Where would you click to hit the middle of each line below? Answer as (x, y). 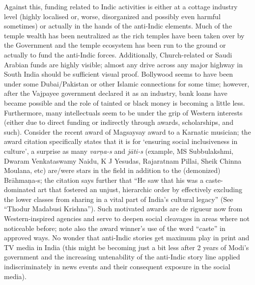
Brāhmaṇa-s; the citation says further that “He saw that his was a (104, 180)
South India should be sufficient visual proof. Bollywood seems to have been (119, 74)
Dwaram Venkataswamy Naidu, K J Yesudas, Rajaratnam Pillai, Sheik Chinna (123, 160)
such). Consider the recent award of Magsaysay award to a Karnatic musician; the (127, 131)
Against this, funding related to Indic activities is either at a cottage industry (121, 6)
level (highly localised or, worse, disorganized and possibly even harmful (112, 16)
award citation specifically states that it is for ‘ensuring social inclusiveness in (121, 141)
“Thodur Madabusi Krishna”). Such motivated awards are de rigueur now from (123, 209)
